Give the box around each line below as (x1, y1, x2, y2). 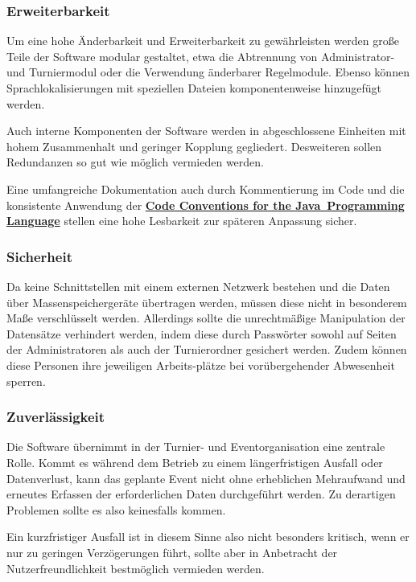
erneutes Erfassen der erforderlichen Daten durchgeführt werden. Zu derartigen (6, 486, 396, 502)
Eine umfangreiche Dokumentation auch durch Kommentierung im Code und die (6, 180, 405, 197)
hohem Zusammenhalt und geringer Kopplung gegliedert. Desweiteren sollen (6, 137, 382, 154)
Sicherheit (6, 246, 72, 266)
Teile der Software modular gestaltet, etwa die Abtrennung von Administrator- (6, 47, 395, 64)
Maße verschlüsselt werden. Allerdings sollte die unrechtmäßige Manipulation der (6, 309, 406, 326)
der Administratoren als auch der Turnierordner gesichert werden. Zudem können (6, 341, 407, 358)
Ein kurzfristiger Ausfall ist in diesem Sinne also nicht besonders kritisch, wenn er (6, 528, 410, 545)
